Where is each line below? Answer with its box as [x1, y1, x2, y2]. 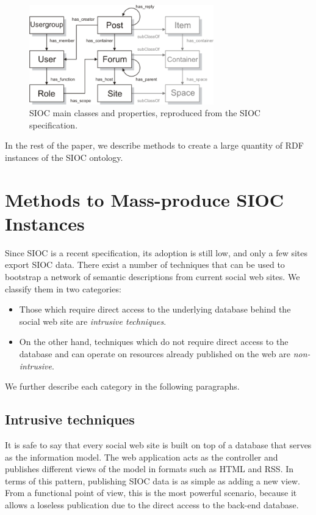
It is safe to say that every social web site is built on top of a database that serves [5, 438, 312, 451]
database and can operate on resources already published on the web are [19, 347, 291, 360]
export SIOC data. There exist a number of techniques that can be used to [5, 258, 285, 271]
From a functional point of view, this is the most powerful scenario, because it [5, 486, 297, 499]
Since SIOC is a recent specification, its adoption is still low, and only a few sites [5, 246, 307, 259]
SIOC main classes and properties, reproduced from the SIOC [29, 106, 260, 119]
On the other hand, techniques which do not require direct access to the [19, 335, 289, 348]
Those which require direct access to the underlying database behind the [19, 303, 291, 316]
